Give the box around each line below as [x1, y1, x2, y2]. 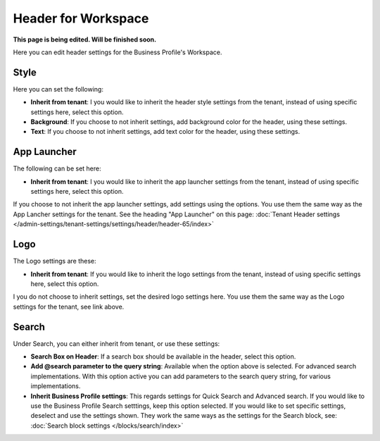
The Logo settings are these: [13, 257, 96, 266]
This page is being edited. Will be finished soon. [13, 35, 157, 44]
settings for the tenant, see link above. [13, 302, 125, 311]
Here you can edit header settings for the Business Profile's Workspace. [13, 48, 222, 56]
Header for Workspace [13, 11, 149, 26]
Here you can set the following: [13, 85, 103, 93]
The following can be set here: [13, 164, 101, 173]
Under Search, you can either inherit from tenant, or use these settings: [13, 339, 220, 348]
